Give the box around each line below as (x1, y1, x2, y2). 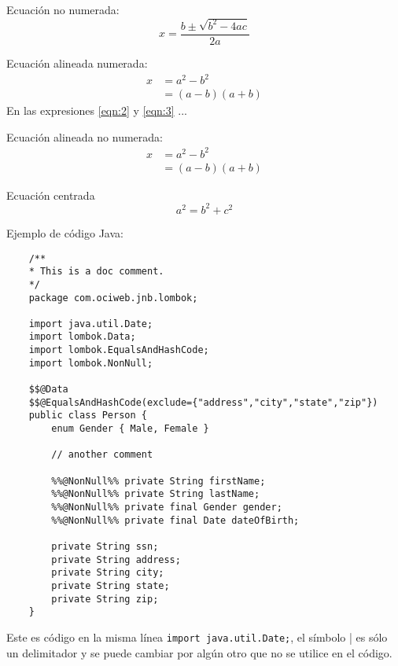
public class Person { (28, 410, 147, 421)
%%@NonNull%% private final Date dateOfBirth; (51, 514, 300, 526)
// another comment (51, 449, 153, 461)
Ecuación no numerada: (6, 2, 120, 17)
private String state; (51, 580, 170, 591)
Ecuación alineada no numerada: (6, 128, 163, 145)
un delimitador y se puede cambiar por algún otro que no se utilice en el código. (6, 644, 392, 660)
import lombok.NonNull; (28, 357, 153, 369)
